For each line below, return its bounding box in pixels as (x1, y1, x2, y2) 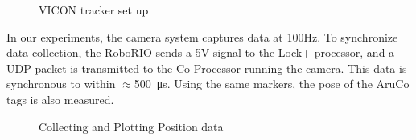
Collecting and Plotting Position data (39, 118, 224, 134)
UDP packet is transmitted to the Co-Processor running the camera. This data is (6, 59, 407, 76)
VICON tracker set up (39, 2, 149, 18)
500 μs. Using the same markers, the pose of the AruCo (134, 75, 410, 92)
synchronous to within (6, 75, 116, 92)
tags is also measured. (6, 90, 114, 107)
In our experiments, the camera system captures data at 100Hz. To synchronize (6, 28, 398, 45)
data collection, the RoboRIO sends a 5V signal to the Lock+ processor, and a (6, 44, 395, 61)
